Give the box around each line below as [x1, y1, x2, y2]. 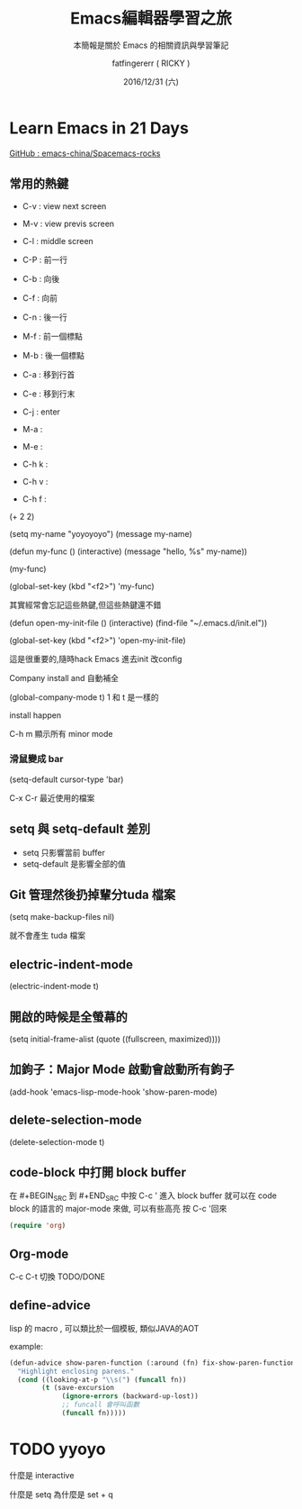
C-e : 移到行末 [22, 388, 75, 399]
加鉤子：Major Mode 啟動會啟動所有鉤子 [9, 1062, 235, 1077]
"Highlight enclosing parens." [17, 1367, 135, 1376]
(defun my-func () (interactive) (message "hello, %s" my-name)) [9, 546, 248, 557]
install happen [9, 709, 61, 721]
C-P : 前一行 [22, 254, 68, 265]
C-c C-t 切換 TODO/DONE [9, 1271, 106, 1282]
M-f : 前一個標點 [22, 331, 83, 341]
